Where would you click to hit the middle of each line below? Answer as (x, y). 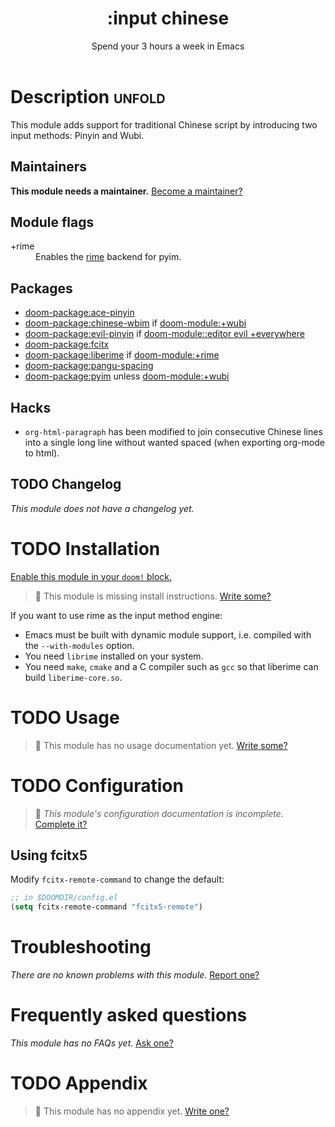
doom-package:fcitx (67, 344)
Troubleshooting (81, 947)
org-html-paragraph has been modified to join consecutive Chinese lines (173, 431)
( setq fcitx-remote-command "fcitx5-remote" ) (106, 907)
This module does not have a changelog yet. (102, 508)
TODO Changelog (66, 484)
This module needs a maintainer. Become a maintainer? (126, 191)
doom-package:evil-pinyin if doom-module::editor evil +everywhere (164, 334)
